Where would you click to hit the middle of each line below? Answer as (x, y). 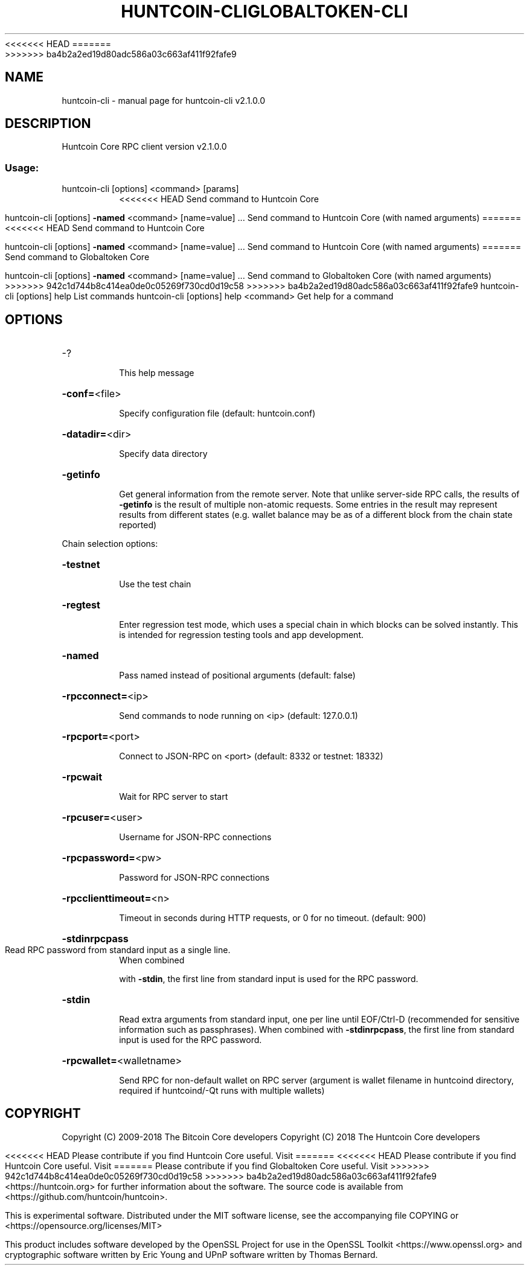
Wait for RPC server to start (174, 797)
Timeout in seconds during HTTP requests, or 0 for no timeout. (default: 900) (273, 918)
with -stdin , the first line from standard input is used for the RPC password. (269, 979)
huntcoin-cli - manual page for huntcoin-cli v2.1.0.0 (164, 100)
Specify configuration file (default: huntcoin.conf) (217, 413)
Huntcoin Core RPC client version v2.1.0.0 (144, 147)
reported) (138, 525)
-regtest (81, 605)
